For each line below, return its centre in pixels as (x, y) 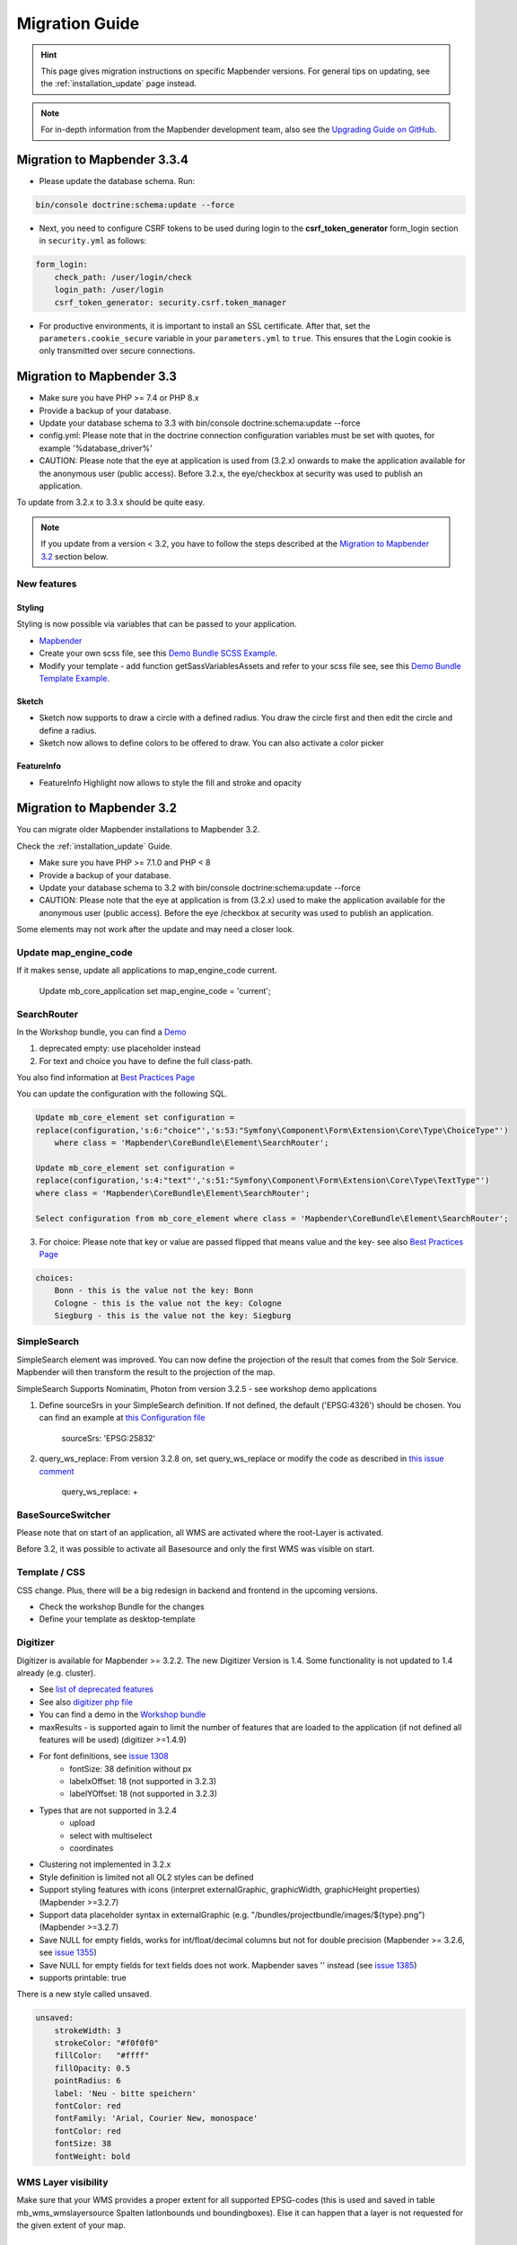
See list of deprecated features (96, 1689)
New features (47, 584)
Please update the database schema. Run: (117, 181)
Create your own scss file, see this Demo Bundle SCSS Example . (158, 653)
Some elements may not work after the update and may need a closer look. (156, 929)
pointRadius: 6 (88, 2081)
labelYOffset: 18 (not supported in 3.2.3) (144, 1794)
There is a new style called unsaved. (84, 1994)
